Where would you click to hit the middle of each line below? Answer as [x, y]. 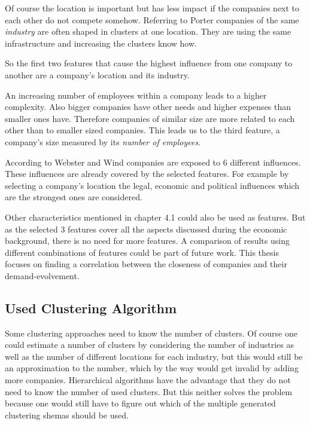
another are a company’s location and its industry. [97, 74]
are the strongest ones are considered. [74, 197]
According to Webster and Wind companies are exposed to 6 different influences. [153, 162]
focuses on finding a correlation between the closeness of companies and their [146, 264]
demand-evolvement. [42, 275]
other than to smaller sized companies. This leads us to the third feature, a [142, 130]
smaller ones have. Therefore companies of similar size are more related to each [150, 118]
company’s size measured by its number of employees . [103, 141]
